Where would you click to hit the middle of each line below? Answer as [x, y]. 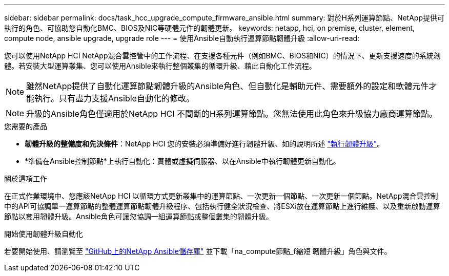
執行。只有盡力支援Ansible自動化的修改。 [114, 98]
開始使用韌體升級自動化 [44, 234]
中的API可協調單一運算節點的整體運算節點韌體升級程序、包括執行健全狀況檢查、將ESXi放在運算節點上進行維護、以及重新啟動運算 [222, 206]
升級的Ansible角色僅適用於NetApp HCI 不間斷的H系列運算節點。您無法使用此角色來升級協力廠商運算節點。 [232, 114]
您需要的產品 [26, 126]
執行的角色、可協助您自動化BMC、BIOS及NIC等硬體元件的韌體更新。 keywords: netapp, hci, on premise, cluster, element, [210, 28]
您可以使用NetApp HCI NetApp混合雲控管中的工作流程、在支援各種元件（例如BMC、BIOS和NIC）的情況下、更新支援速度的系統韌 [222, 56]
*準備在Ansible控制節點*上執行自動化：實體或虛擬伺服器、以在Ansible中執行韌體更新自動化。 [182, 161]
